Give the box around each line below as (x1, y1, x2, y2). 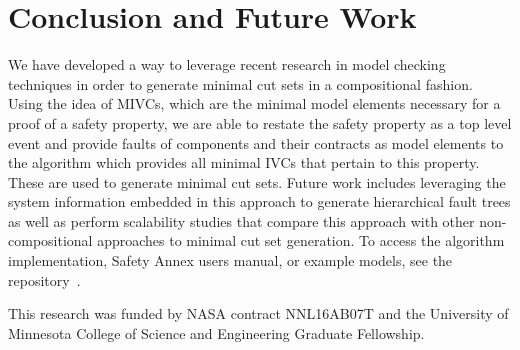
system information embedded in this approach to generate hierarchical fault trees (8, 191, 511, 212)
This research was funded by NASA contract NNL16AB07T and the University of (8, 303, 509, 324)
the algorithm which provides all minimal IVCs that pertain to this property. (8, 152, 480, 173)
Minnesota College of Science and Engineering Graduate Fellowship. (8, 322, 425, 343)
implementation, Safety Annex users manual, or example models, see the (8, 250, 453, 271)
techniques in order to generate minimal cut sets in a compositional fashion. (8, 73, 473, 94)
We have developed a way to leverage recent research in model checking (8, 54, 446, 75)
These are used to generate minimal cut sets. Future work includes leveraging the (8, 171, 506, 192)
